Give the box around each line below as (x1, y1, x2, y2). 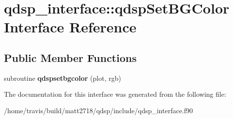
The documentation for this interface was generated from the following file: (4, 89, 226, 99)
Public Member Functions (4, 50, 137, 65)
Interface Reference (4, 17, 137, 37)
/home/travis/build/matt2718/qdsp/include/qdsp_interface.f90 (4, 105, 193, 115)
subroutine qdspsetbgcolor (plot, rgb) (4, 73, 121, 83)
